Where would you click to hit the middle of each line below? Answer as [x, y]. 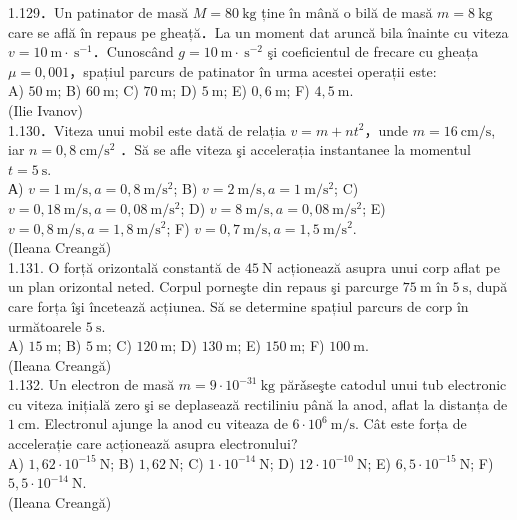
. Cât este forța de [411, 423]
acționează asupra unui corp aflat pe [388, 266]
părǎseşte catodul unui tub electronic [393, 384]
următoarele [45, 325]
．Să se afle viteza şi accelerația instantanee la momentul [295, 149]
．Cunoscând [133, 51]
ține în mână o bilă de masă [347, 12]
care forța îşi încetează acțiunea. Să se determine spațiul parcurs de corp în [238, 305]
